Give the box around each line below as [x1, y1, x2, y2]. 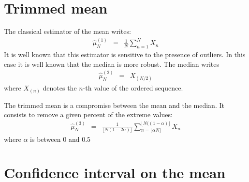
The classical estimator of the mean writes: [4, 26, 131, 36]
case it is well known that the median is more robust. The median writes [4, 59, 219, 69]
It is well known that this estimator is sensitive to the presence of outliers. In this [4, 49, 246, 60]
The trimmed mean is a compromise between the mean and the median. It [4, 100, 224, 110]
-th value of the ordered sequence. [83, 83, 183, 93]
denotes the [43, 83, 77, 93]
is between [30, 134, 61, 144]
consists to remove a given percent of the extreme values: [4, 109, 173, 120]
